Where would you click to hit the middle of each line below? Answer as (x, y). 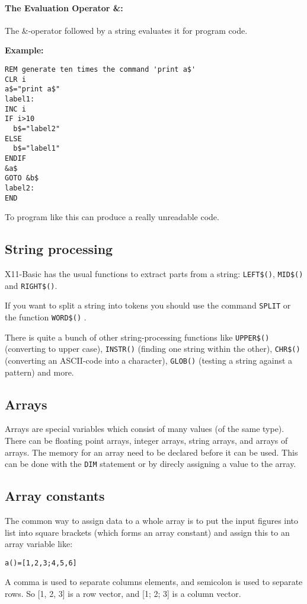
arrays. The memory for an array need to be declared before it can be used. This (151, 452)
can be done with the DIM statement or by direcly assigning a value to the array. (151, 464)
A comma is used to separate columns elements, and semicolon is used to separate (154, 582)
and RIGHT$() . (31, 285)
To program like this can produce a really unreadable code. (112, 217)
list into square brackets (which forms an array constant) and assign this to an (147, 532)
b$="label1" (37, 149)
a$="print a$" (33, 89)
